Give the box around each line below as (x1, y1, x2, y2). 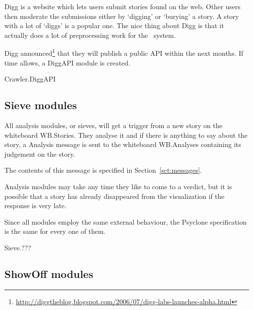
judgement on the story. (4, 148, 75, 159)
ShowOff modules (4, 266, 93, 281)
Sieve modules (4, 98, 77, 113)
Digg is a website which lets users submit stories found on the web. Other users (4, 1, 241, 11)
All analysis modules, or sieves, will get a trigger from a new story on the (4, 120, 223, 131)
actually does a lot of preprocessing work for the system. (4, 30, 176, 40)
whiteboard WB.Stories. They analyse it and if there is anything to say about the (4, 130, 248, 140)
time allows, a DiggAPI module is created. (4, 57, 131, 67)
